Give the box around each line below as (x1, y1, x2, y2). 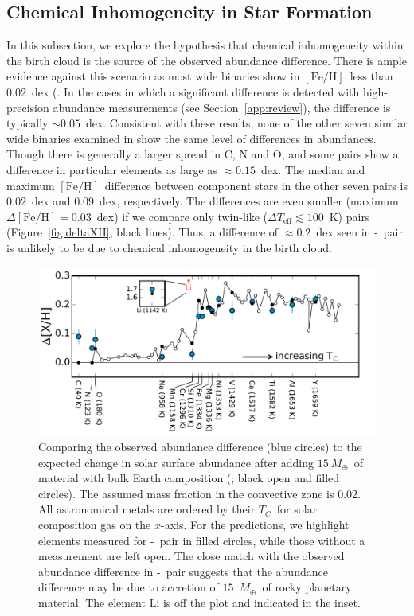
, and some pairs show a (281, 146, 399, 162)
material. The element (38, 595, 146, 611)
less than (350, 68, 393, 84)
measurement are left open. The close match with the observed (38, 548, 345, 564)
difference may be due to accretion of (38, 579, 219, 595)
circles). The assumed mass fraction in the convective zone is (38, 485, 334, 501)
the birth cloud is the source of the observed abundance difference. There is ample (6, 52, 407, 68)
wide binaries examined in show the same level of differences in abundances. (6, 130, 377, 146)
